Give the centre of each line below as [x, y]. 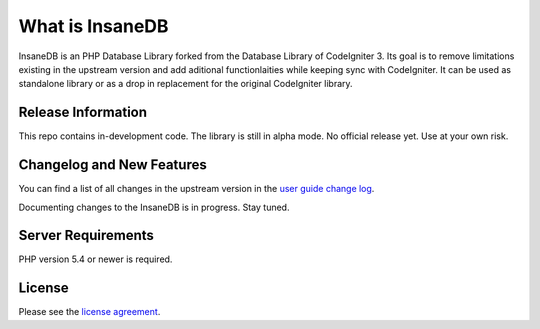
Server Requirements [86, 235]
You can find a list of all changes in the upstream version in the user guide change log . [196, 189]
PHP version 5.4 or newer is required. [95, 259]
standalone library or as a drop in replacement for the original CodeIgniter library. [186, 84]
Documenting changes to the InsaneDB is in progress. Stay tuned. [154, 207]
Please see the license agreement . [89, 312]
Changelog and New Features [112, 165]
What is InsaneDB [93, 26]
